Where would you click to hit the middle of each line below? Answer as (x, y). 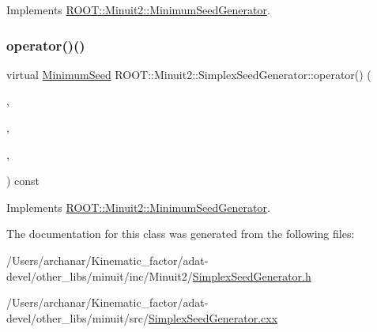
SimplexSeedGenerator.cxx (213, 317)
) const (23, 181)
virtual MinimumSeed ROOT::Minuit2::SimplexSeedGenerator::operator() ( (189, 74)
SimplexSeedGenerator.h (252, 275)
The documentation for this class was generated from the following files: (181, 234)
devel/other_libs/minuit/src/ (77, 317)
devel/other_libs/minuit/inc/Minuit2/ (100, 275)
